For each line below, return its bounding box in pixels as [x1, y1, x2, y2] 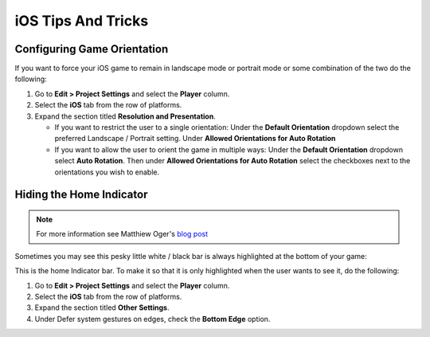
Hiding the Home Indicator [14, 188, 148, 202]
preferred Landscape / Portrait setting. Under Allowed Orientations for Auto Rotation [54, 134, 336, 143]
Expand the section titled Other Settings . [34, 303, 170, 312]
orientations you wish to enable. [54, 167, 159, 177]
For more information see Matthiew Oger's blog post [36, 229, 209, 239]
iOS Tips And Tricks [14, 12, 149, 29]
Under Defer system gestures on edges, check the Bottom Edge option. [34, 314, 271, 323]
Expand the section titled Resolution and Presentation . [34, 112, 217, 121]
